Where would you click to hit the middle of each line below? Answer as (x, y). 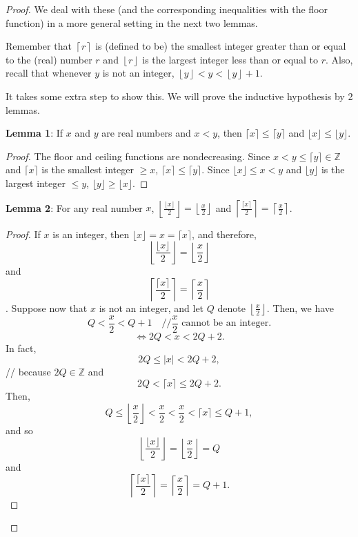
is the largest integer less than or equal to (230, 59)
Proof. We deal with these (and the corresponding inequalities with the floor (167, 9)
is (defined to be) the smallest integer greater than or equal (221, 46)
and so (19, 430)
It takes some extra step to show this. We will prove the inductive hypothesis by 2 (179, 96)
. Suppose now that (47, 307)
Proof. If (23, 234)
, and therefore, (224, 234)
